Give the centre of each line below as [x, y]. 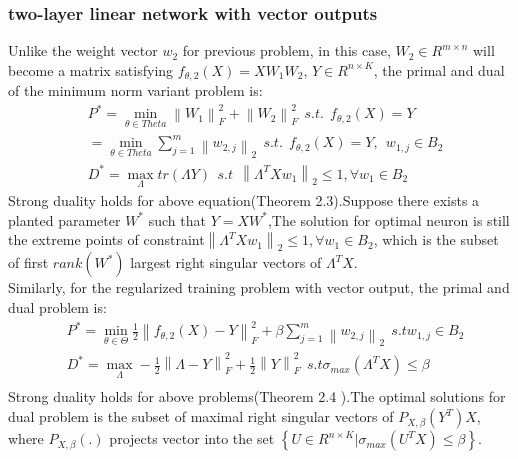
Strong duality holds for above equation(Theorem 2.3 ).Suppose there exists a [244, 199]
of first [28, 262]
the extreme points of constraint [106, 239]
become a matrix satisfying [91, 69]
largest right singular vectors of [226, 262]
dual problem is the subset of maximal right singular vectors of [201, 416]
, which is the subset [436, 239]
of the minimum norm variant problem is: [135, 90]
